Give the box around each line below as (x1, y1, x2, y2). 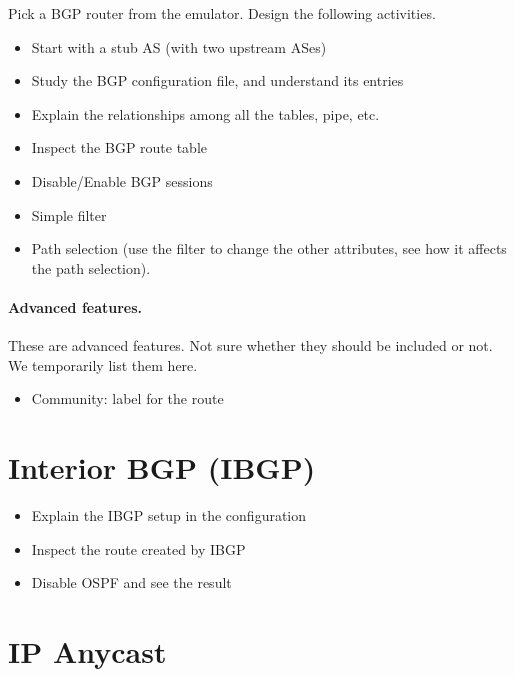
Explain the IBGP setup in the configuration (31, 505, 307, 526)
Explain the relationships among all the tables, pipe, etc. (31, 103, 380, 124)
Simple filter (31, 204, 107, 225)
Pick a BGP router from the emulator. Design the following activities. (8, 3, 436, 23)
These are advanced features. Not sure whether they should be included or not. (8, 335, 493, 356)
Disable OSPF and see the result (31, 572, 232, 593)
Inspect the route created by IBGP (31, 538, 246, 559)
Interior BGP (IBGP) (8, 447, 316, 488)
